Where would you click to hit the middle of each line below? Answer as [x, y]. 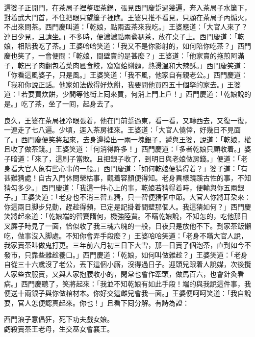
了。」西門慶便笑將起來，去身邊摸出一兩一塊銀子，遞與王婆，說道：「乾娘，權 [127, 139]
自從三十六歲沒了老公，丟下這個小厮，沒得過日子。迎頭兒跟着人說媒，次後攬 [127, 264]
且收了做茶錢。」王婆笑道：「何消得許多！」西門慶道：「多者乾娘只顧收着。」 [124, 149]
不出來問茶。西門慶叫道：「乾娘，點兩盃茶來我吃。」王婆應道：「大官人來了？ [126, 27]
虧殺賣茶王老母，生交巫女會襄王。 [59, 329]
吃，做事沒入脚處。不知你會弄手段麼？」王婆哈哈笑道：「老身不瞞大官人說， [126, 235]
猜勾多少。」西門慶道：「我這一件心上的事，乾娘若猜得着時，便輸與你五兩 [121, 187]
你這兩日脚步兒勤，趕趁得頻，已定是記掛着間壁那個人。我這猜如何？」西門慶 [127, 206]
